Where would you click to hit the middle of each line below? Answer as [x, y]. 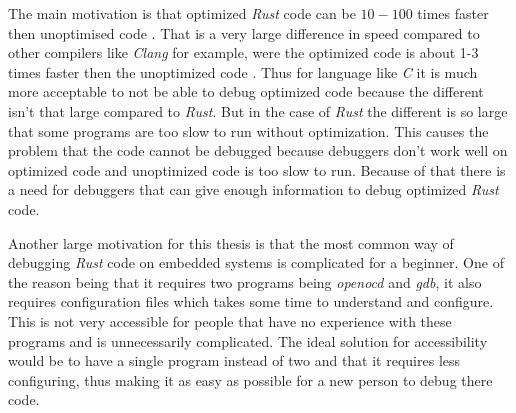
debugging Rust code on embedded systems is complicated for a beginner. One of [256, 262]
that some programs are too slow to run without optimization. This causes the [248, 130]
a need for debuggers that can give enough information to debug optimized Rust [253, 189]
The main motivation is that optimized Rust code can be [182, 13]
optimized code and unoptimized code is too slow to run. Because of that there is [257, 169]
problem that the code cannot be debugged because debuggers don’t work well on [258, 150]
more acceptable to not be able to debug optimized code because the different [246, 91]
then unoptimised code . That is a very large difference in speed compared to [244, 32]
